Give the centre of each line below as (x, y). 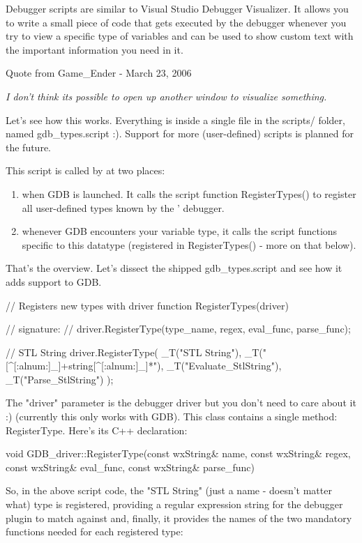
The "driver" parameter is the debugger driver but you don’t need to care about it (181, 403)
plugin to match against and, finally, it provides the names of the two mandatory (179, 518)
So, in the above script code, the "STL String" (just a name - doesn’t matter (169, 490)
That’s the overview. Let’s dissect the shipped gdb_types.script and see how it (174, 268)
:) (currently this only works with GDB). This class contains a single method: (172, 416)
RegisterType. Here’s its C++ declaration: (97, 430)
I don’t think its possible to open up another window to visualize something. (166, 96)
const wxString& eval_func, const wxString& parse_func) (130, 467)
